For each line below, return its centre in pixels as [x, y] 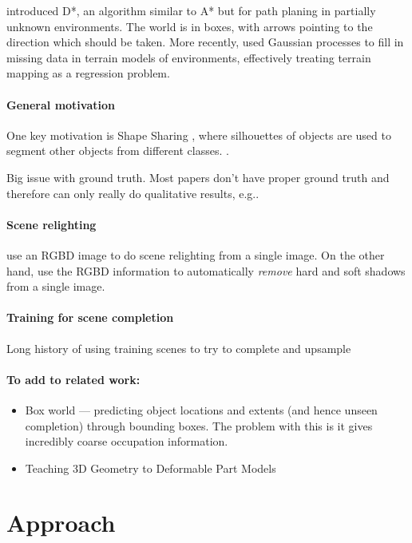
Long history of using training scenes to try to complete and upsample [179, 348]
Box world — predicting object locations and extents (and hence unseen [201, 409]
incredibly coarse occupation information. [127, 441]
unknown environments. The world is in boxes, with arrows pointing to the [190, 26]
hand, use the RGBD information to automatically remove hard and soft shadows [206, 270]
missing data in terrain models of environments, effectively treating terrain [189, 57]
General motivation [61, 104]
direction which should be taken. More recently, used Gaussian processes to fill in [205, 42]
